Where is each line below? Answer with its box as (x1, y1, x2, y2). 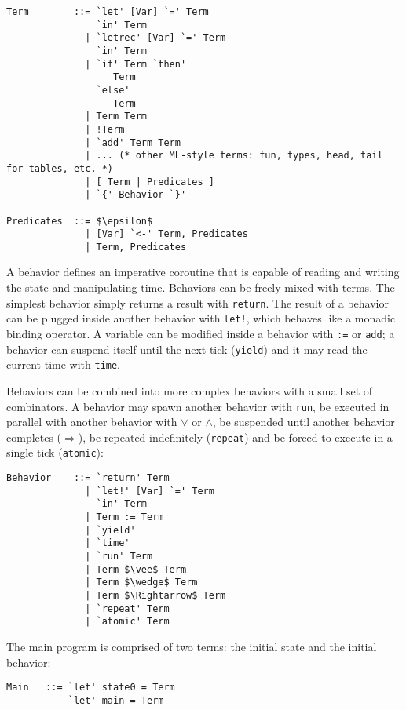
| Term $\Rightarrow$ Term (85, 590, 226, 601)
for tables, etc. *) (6, 162, 114, 174)
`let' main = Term (68, 694, 164, 706)
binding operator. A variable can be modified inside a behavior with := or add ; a (6, 325, 395, 341)
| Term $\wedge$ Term (85, 577, 198, 588)
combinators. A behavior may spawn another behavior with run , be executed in (6, 398, 390, 414)
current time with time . (6, 356, 121, 373)
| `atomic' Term (85, 616, 170, 628)
